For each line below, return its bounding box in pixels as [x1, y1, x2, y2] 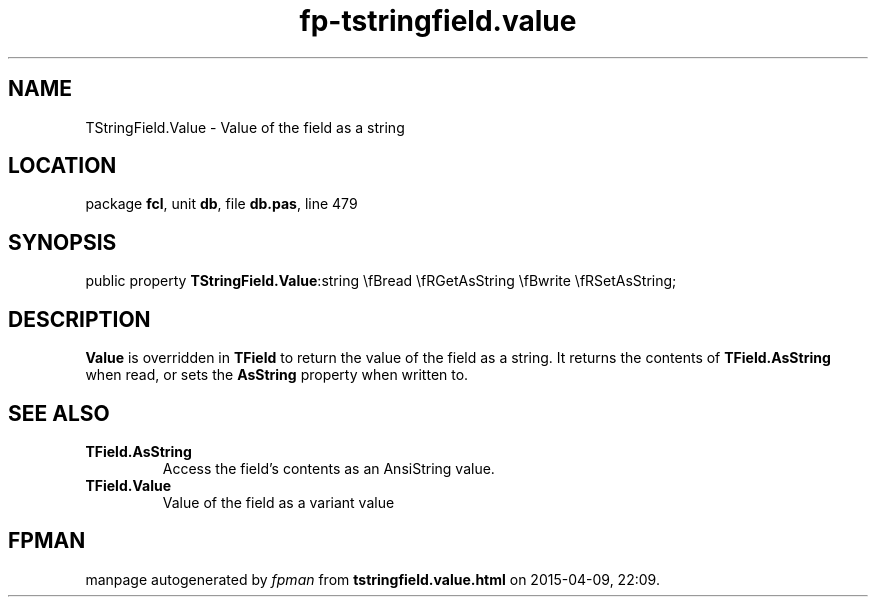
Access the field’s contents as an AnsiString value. [162, 459, 495, 477]
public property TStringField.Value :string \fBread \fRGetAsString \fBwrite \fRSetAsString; [85, 272, 677, 290]
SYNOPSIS [8, 229, 117, 255]
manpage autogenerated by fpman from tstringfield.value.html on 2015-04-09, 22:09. [85, 570, 660, 588]
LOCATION [8, 153, 117, 179]
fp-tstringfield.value [299, 4, 577, 38]
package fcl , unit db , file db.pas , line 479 [85, 195, 358, 213]
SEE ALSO [8, 400, 110, 426]
